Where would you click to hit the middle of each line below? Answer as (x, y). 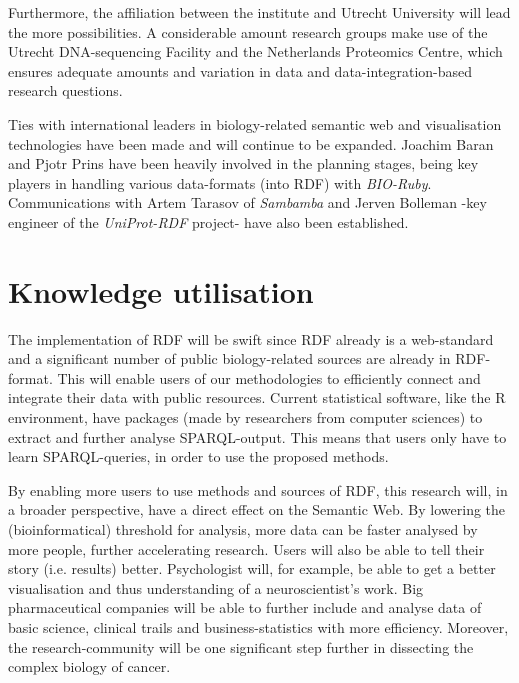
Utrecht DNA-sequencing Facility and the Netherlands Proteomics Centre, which (255, 51)
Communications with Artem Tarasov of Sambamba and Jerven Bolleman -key (247, 202)
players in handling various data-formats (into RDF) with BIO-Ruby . (220, 182)
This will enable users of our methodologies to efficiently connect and (269, 377)
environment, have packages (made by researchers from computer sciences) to (245, 417)
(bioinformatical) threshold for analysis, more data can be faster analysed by (243, 529)
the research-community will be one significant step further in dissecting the (241, 646)
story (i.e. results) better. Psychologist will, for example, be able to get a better (252, 568)
